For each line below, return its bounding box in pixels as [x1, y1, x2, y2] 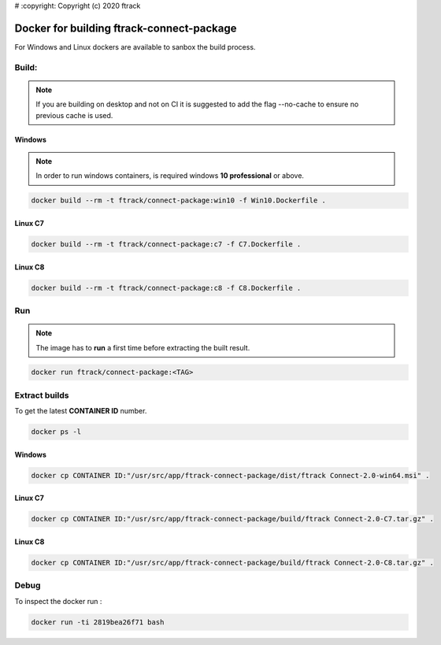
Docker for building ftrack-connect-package [14, 21, 237, 35]
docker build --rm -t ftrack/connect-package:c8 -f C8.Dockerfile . [31, 284, 302, 292]
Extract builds [14, 390, 69, 401]
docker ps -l [31, 428, 82, 436]
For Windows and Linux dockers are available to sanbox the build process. [14, 42, 256, 51]
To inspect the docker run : [14, 596, 102, 606]
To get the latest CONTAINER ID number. [14, 406, 147, 416]
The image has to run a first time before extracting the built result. [35, 343, 250, 352]
